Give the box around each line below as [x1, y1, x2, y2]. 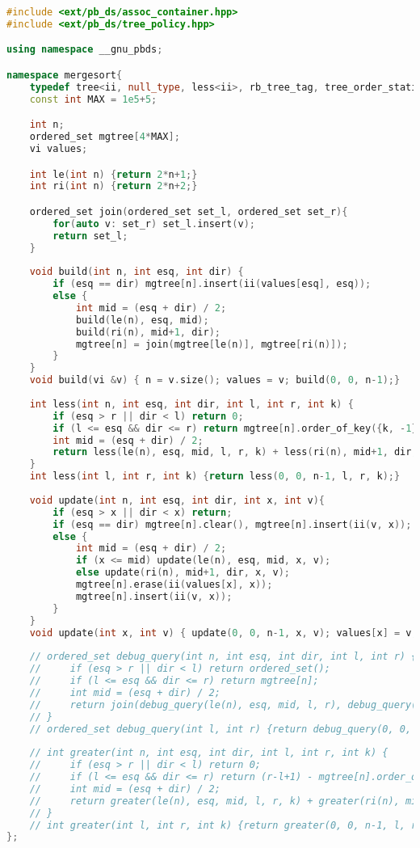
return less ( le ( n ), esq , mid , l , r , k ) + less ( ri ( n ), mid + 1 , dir [52, 446, 412, 458]
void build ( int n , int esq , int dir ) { [29, 266, 244, 278]
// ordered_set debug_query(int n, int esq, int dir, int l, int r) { [29, 651, 418, 663]
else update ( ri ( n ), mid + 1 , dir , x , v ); [75, 567, 290, 579]
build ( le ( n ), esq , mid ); [75, 314, 209, 326]
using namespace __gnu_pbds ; [6, 44, 163, 56]
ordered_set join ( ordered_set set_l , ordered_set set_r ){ [29, 205, 348, 217]
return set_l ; [52, 230, 128, 242]
